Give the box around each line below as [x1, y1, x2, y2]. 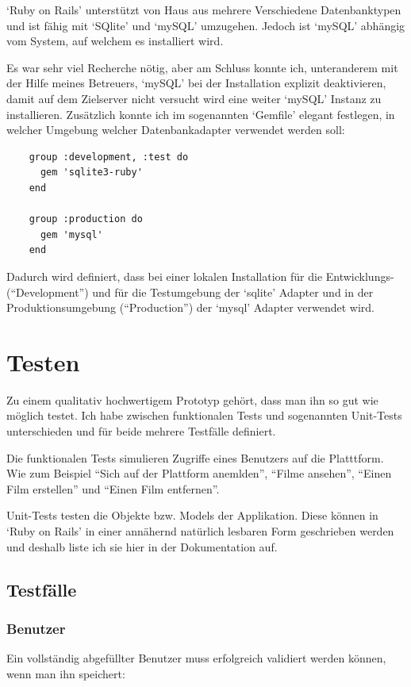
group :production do [29, 213, 143, 225]
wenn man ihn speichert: [6, 665, 125, 681]
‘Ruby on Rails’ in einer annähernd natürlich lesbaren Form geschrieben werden [6, 522, 394, 539]
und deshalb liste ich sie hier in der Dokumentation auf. [6, 538, 278, 555]
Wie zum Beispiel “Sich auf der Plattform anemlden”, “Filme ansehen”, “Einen [6, 465, 392, 482]
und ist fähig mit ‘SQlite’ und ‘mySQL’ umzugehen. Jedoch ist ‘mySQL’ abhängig [6, 17, 405, 33]
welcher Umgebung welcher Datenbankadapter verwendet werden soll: [6, 121, 345, 138]
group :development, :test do [29, 151, 189, 163]
